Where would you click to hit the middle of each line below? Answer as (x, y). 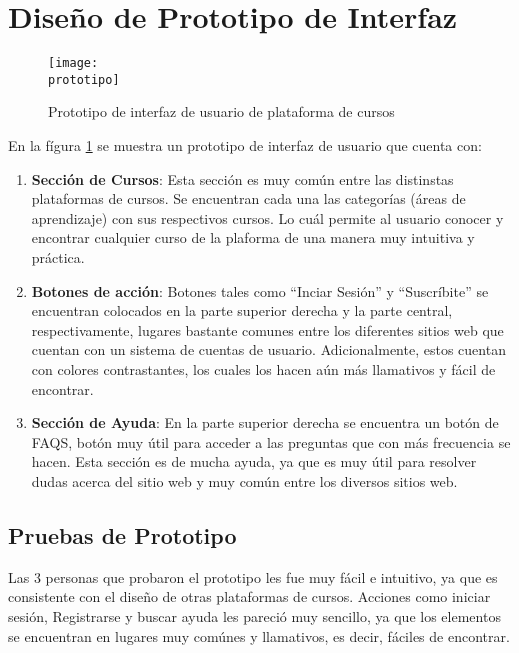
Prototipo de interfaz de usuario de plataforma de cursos (221, 111)
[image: (73, 63)
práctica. (58, 257)
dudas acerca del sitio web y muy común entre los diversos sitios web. (244, 480)
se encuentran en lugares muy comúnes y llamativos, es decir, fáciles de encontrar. (259, 635)
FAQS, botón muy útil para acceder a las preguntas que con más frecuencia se (271, 441)
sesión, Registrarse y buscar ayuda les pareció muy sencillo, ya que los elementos (254, 615)
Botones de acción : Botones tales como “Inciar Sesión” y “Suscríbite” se (260, 290)
